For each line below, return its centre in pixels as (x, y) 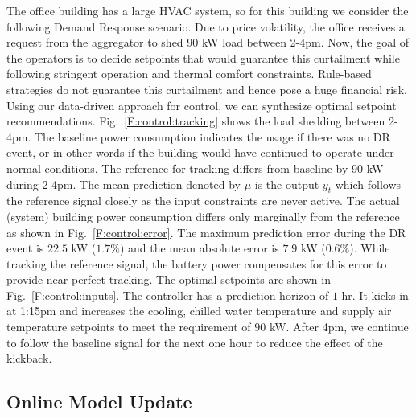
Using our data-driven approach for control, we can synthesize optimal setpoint (202, 105)
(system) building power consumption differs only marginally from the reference (203, 216)
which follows (368, 184)
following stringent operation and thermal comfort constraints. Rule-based (189, 74)
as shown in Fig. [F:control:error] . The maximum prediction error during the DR (206, 232)
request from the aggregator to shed (95, 42)
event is (25, 248)
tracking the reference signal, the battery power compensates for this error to (197, 263)
